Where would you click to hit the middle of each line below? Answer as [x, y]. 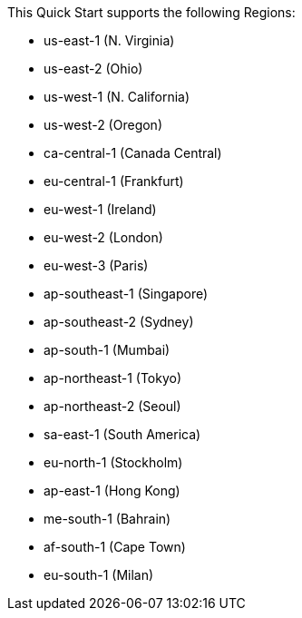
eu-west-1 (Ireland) [100, 209]
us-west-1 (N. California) [117, 97]
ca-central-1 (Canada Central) [133, 153]
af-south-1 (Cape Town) [115, 547]
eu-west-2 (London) [103, 237]
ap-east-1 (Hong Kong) [112, 490]
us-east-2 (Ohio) [93, 69]
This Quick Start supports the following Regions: [151, 12]
